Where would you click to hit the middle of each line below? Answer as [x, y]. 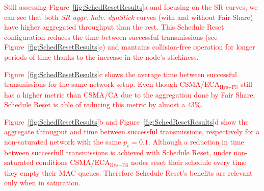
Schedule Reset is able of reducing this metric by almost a [95, 104]
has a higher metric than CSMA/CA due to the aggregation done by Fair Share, [130, 94]
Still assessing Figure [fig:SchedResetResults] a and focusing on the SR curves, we [131, 7]
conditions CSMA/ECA [73, 162]
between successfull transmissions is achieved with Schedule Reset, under [118, 152]
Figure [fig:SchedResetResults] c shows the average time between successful [121, 74]
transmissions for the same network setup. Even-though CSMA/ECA [112, 84]
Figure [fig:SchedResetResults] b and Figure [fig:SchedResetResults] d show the [126, 121]
